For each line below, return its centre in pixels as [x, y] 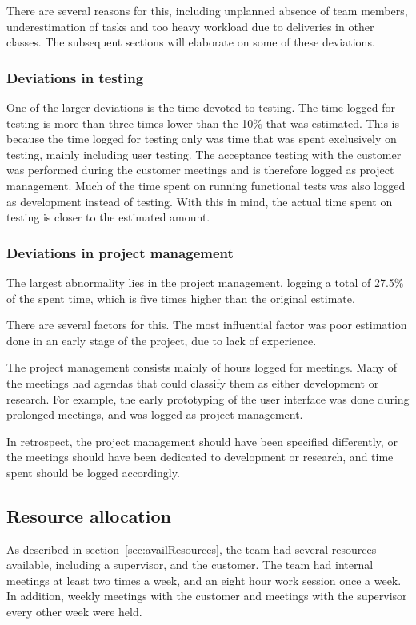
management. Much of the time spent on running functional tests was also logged [206, 185]
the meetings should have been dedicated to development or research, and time [200, 457]
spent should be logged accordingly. [93, 472]
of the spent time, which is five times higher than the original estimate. [181, 298]
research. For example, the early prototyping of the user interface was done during [208, 398]
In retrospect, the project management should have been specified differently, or [202, 441]
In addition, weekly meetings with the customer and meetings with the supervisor [207, 596]
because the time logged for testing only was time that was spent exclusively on [202, 139]
